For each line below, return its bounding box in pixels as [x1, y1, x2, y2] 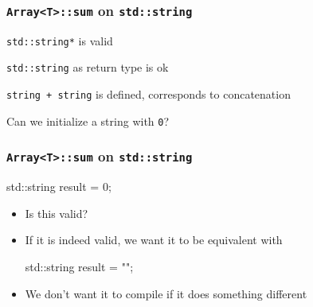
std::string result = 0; [6, 178, 112, 195]
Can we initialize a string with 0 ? [6, 112, 170, 129]
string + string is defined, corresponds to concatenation [6, 86, 291, 103]
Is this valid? [25, 204, 88, 221]
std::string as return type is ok [6, 59, 169, 76]
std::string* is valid [6, 32, 113, 49]
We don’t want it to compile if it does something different [25, 285, 307, 301]
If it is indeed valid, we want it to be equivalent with [25, 231, 283, 248]
